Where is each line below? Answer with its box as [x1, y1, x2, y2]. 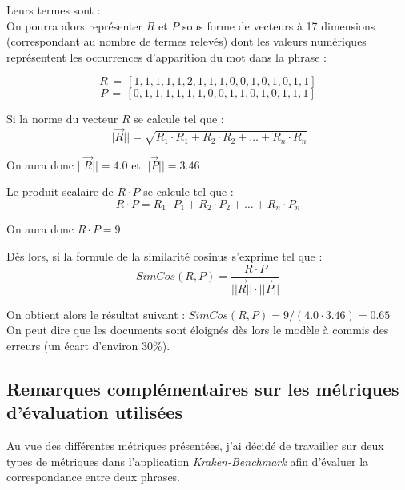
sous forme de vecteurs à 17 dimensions [182, 17, 375, 34]
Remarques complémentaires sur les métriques [6, 376, 399, 400]
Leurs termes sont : [6, 2, 101, 18]
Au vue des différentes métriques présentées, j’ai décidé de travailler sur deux [6, 437, 384, 454]
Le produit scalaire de [6, 183, 114, 200]
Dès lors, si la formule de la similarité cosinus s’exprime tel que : [6, 248, 323, 265]
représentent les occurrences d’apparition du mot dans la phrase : [6, 48, 327, 65]
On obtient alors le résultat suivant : [6, 305, 186, 322]
